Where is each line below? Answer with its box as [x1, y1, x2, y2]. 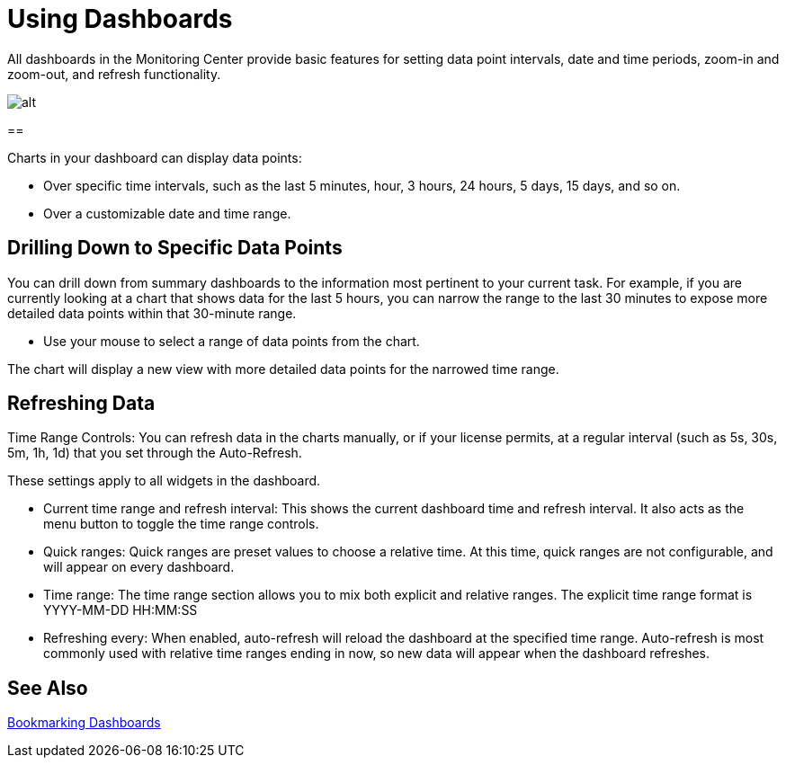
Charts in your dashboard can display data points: [7, 149, 302, 165]
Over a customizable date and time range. [43, 205, 291, 221]
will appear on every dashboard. [43, 559, 235, 575]
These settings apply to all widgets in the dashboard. [7, 473, 321, 489]
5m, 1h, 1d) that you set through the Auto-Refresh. [7, 445, 302, 461]
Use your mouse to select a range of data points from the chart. [43, 333, 420, 349]
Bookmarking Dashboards [7, 715, 161, 731]
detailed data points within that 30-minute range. [7, 305, 297, 321]
